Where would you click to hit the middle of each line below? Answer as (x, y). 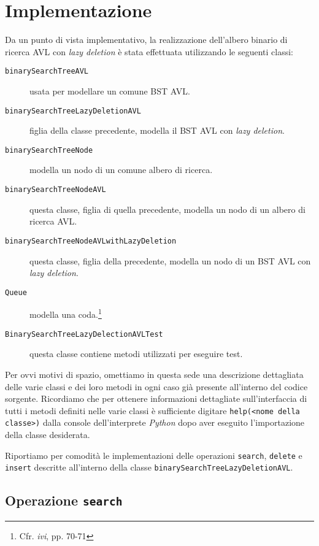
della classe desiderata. (48, 434)
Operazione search (64, 500)
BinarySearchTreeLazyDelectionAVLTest (84, 334)
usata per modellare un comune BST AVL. (110, 90)
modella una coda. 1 (66, 313)
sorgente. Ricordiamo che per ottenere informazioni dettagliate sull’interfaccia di (156, 398)
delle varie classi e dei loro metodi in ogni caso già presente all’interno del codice (156, 386)
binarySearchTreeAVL (47, 71)
